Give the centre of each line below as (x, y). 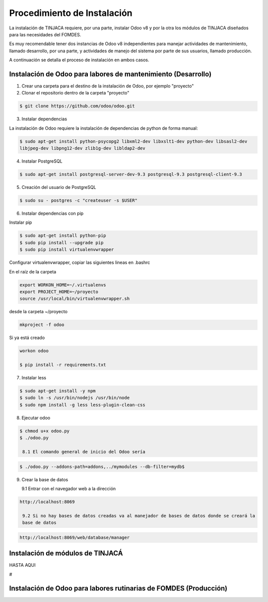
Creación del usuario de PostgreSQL (59, 187)
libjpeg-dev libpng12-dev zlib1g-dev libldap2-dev (83, 148)
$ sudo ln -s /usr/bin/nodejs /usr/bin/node (75, 398)
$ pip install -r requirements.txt (63, 365)
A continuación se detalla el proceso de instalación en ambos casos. (79, 60)
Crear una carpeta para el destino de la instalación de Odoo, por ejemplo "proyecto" (108, 86)
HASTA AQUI (22, 565)
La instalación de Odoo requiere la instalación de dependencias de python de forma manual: (103, 128)
